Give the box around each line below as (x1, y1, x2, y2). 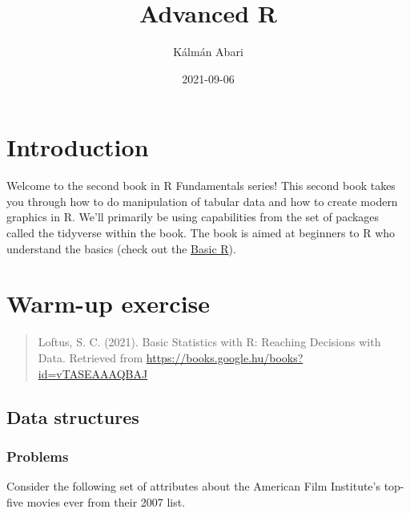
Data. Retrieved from (38, 349, 143, 366)
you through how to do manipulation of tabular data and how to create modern (6, 192, 398, 209)
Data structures (6, 404, 139, 429)
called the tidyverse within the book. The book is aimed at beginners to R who (6, 224, 396, 241)
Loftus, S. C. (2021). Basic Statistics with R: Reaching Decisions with (38, 333, 381, 350)
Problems (6, 446, 69, 466)
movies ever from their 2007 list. (26, 493, 186, 510)
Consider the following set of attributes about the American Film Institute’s (6, 478, 380, 495)
